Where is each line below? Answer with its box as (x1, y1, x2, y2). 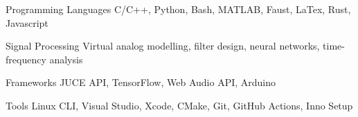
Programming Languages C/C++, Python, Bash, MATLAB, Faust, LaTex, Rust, (6, 2, 351, 16)
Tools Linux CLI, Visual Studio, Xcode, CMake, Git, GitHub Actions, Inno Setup (6, 98, 353, 112)
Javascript (6, 15, 48, 30)
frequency (6, 52, 46, 66)
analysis (49, 52, 83, 66)
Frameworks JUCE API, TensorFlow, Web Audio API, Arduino (6, 75, 276, 89)
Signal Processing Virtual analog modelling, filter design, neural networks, (6, 39, 320, 53)
